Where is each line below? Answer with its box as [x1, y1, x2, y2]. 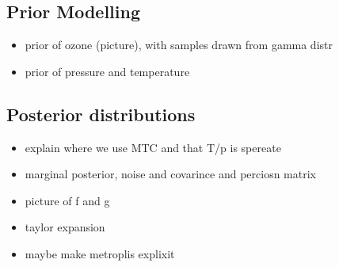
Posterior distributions [6, 101, 196, 126]
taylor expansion [25, 219, 105, 235]
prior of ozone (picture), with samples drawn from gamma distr [25, 36, 333, 53]
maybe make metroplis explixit [25, 245, 175, 261]
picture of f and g [25, 192, 110, 208]
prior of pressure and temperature [25, 63, 190, 79]
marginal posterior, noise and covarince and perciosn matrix [25, 166, 317, 182]
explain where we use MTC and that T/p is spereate [25, 139, 281, 155]
